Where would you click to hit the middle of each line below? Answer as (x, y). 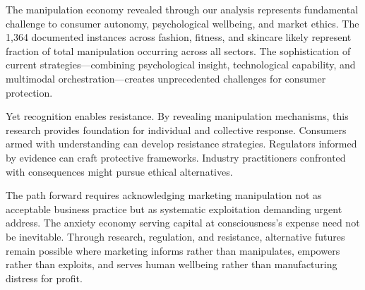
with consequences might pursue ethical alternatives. (119, 171)
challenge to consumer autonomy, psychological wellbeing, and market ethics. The (182, 23)
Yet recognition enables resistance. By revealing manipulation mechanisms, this (177, 116)
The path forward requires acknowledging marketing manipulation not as (164, 195)
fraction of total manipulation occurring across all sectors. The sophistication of (178, 50)
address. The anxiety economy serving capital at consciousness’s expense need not (183, 223)
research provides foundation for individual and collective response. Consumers (176, 129)
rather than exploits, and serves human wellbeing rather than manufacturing (172, 264)
